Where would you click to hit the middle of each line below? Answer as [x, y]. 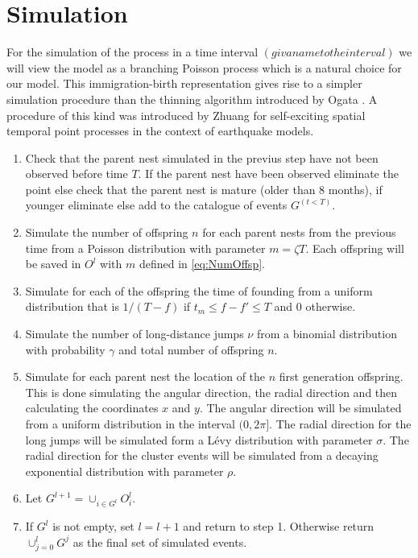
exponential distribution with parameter [124, 471]
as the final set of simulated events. [160, 541]
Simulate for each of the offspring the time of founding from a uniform [199, 290]
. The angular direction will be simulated [300, 408]
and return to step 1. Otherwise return [279, 526]
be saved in [53, 264]
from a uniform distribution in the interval [130, 424]
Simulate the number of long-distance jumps [135, 334]
